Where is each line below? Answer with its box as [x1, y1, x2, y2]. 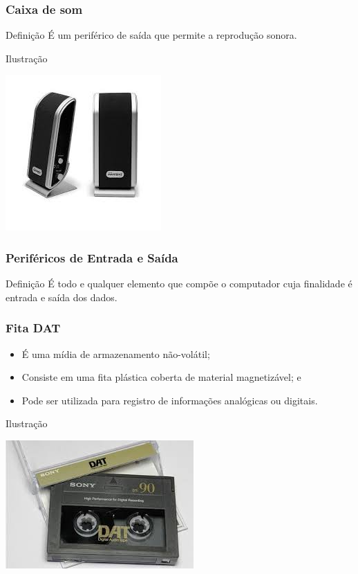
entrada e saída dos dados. [6, 289, 117, 304]
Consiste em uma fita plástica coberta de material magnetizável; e [21, 370, 301, 384]
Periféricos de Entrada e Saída [6, 249, 178, 266]
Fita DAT [6, 319, 61, 337]
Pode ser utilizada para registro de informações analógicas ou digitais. [21, 393, 318, 407]
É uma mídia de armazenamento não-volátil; [21, 346, 210, 361]
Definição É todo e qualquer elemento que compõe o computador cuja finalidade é [6, 276, 352, 291]
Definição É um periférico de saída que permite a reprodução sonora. [6, 28, 297, 42]
